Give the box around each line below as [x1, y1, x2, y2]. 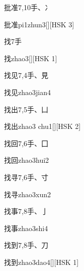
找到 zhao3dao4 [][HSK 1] [4, 256, 79, 267]
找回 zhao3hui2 [4, 155, 49, 165]
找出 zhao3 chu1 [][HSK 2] [4, 121, 81, 131]
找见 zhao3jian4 [4, 86, 51, 97]
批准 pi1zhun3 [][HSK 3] [4, 19, 74, 29]
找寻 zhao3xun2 [4, 189, 51, 199]
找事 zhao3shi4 [4, 222, 48, 233]
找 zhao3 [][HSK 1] [4, 53, 57, 63]
